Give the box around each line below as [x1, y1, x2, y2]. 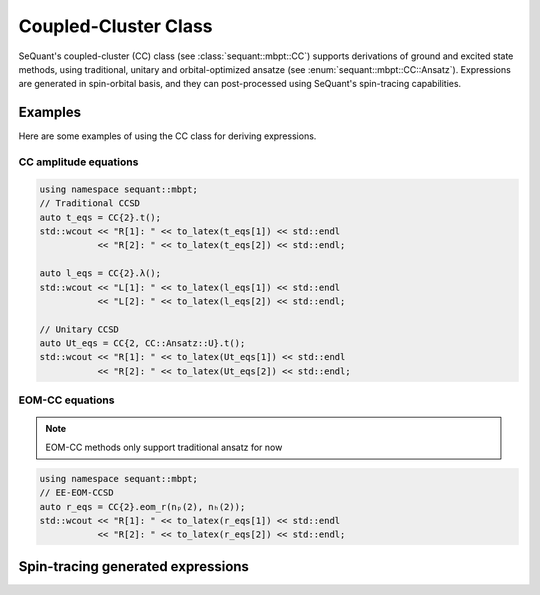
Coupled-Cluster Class [18, 15, 214, 37]
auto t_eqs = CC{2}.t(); [39, 211, 162, 223]
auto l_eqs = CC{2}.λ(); [39, 268, 162, 279]
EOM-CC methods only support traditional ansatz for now [45, 441, 283, 453]
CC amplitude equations [18, 155, 139, 169]
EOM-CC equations [18, 393, 115, 407]
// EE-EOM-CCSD [39, 487, 114, 499]
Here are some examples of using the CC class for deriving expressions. [18, 130, 317, 142]
